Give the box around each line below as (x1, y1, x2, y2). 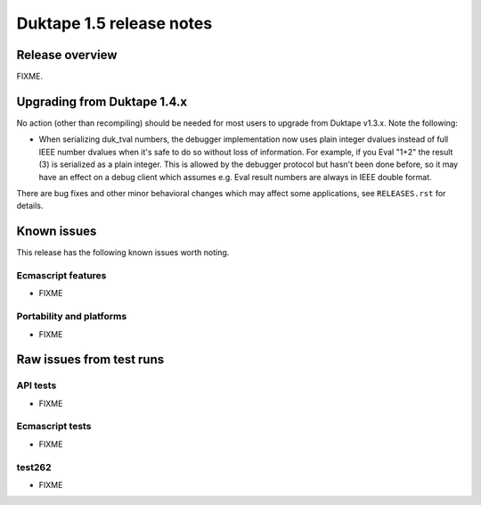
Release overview (16, 47, 118, 62)
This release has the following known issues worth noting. (16, 247, 230, 258)
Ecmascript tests (16, 420, 92, 433)
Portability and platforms (16, 310, 127, 323)
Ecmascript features (16, 269, 107, 281)
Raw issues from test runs (16, 352, 165, 368)
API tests (16, 379, 57, 392)
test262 (16, 460, 52, 473)
